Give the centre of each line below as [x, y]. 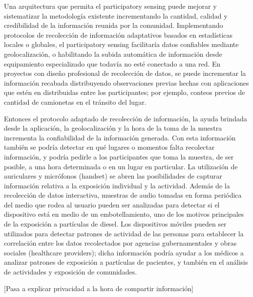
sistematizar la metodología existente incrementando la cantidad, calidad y [116, 15]
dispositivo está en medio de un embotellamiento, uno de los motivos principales [124, 214]
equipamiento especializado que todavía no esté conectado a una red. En [112, 63]
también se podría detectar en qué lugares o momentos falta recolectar [109, 147]
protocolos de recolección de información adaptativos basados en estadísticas [118, 34]
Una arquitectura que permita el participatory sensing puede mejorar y [110, 6]
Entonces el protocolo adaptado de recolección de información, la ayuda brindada [126, 118]
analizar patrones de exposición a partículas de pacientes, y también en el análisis [126, 262]
